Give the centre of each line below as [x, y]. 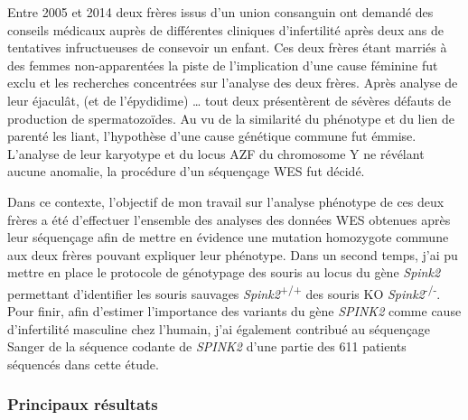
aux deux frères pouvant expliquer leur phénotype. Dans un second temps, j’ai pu [233, 254]
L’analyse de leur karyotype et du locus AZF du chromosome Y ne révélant [216, 153]
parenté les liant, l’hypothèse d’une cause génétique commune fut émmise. [212, 136]
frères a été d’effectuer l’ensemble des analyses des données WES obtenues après [229, 219]
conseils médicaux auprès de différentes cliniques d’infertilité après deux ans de [225, 29]
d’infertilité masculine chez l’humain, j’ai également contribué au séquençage [219, 328]
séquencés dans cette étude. [83, 364]
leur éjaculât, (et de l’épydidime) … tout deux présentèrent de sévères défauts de [229, 100]
